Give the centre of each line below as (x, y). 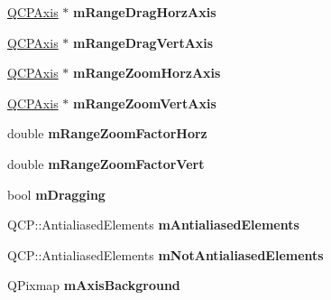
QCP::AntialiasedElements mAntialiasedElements (153, 225)
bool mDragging (56, 194)
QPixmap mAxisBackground (94, 285)
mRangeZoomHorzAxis (147, 73)
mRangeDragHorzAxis (145, 12)
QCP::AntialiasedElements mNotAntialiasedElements (165, 254)
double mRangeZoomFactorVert (106, 163)
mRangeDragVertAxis (143, 42)
